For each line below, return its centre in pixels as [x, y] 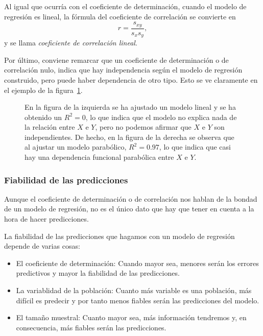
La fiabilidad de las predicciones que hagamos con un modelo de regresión [119, 236]
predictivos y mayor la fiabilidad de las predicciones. [98, 273]
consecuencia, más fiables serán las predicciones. [91, 327]
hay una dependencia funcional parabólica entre [99, 157]
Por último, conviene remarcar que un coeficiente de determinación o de [116, 59]
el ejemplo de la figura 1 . [43, 90]
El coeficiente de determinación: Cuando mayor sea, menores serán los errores [137, 263]
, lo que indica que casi [195, 147]
